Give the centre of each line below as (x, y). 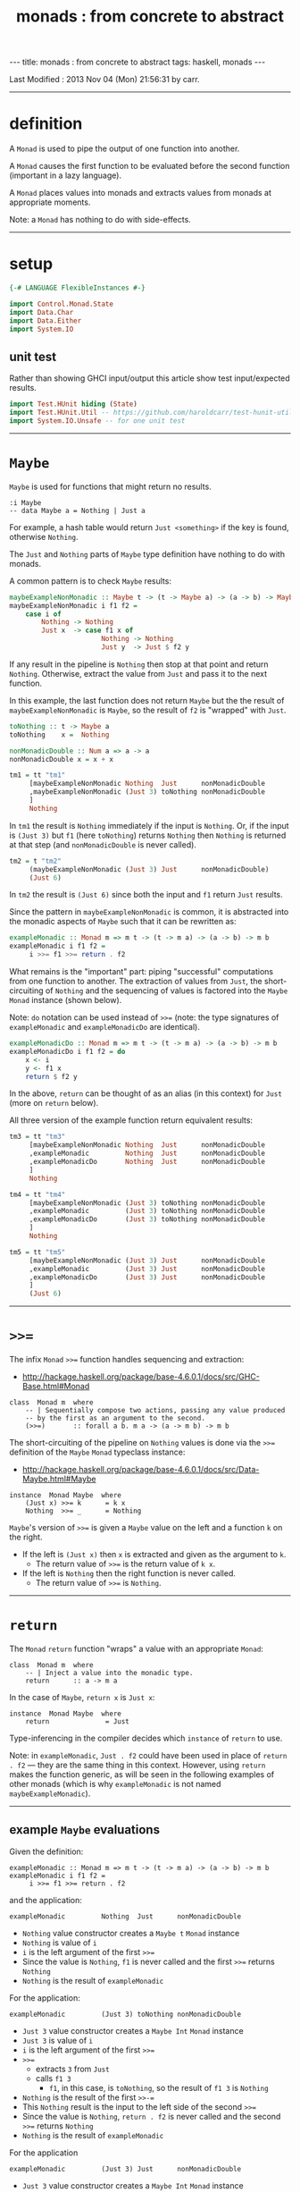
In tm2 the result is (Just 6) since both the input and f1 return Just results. (146, 895)
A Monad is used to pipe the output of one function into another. (125, 148)
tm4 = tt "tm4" (37, 1194)
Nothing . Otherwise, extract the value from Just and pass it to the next (138, 673)
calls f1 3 (53, 2078)
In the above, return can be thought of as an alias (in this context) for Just (146, 1093)
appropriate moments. (50, 202)
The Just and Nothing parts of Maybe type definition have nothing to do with (147, 554)
